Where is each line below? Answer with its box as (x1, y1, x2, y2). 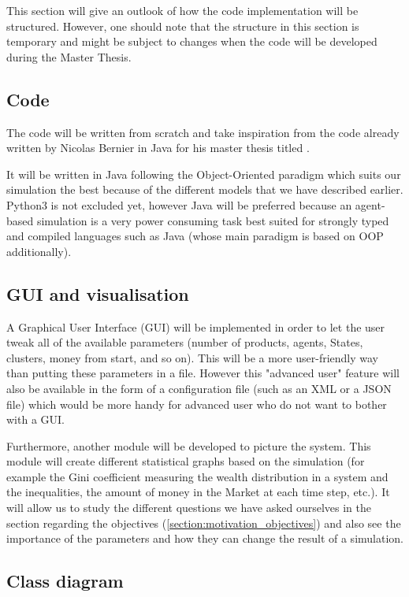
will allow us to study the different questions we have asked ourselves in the (6, 499, 371, 516)
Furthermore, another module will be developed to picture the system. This (6, 437, 371, 454)
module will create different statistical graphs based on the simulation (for (6, 453, 365, 469)
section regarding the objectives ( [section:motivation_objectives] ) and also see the (6, 514, 401, 531)
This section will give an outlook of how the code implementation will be (6, 2, 359, 18)
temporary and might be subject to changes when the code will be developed (6, 33, 377, 50)
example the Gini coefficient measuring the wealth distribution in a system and (6, 468, 389, 484)
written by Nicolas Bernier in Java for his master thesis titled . (6, 139, 310, 156)
